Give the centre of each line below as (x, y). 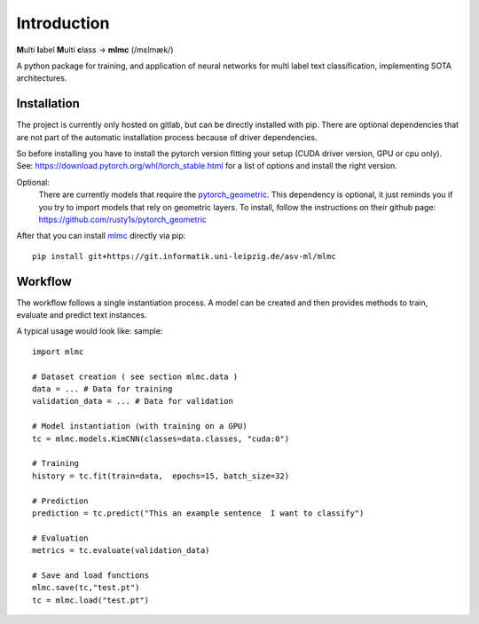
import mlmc (58, 351)
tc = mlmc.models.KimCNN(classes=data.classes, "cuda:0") (161, 438)
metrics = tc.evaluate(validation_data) (121, 551)
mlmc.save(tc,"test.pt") (86, 588)
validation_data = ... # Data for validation (133, 401)
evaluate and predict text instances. (82, 315)
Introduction (63, 23)
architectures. (42, 78)
